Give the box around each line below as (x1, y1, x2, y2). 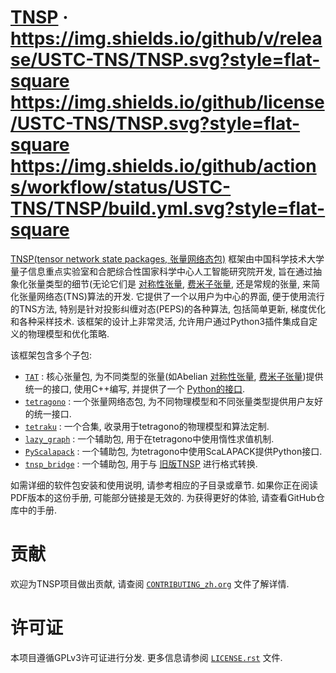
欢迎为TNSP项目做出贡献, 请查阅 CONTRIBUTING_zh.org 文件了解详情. (10, 577, 290, 590)
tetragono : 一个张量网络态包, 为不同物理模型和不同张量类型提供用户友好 (24, 395, 324, 407)
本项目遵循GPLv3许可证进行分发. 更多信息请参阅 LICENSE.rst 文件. (10, 651, 283, 663)
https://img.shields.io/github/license (10, 91, 325, 114)
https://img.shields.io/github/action (10, 155, 317, 178)
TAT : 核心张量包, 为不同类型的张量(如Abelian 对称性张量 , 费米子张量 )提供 (24, 370, 324, 382)
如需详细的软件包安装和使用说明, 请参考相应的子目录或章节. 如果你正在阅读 (10, 479, 318, 491)
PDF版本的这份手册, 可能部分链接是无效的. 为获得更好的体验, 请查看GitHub (10, 491, 317, 503)
